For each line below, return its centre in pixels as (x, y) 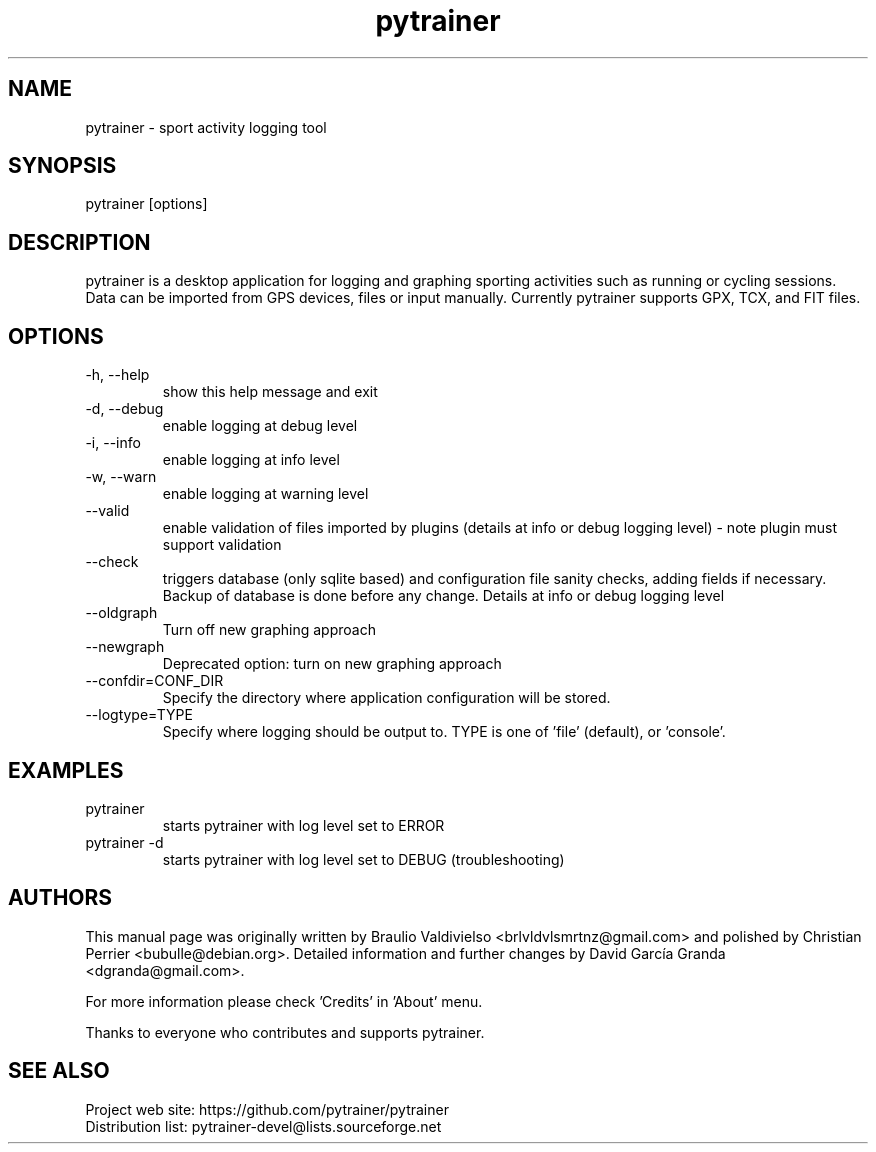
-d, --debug (124, 409)
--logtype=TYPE (139, 715)
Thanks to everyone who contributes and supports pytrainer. (285, 1032)
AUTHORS (60, 898)
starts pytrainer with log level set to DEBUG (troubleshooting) (363, 859)
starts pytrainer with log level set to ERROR (303, 825)
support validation (222, 545)
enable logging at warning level (265, 494)
